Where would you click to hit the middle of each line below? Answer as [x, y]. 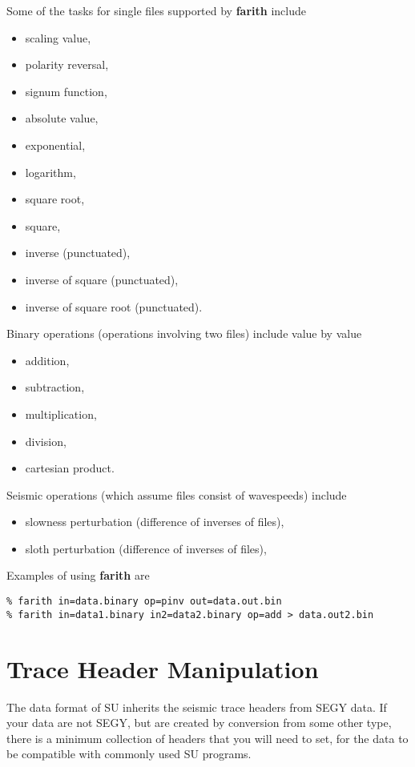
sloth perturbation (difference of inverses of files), [146, 548]
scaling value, [58, 37]
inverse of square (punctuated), [102, 279]
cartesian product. [70, 468]
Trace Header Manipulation [163, 668]
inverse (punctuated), [78, 253]
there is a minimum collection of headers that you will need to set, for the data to [207, 738]
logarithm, [50, 172]
